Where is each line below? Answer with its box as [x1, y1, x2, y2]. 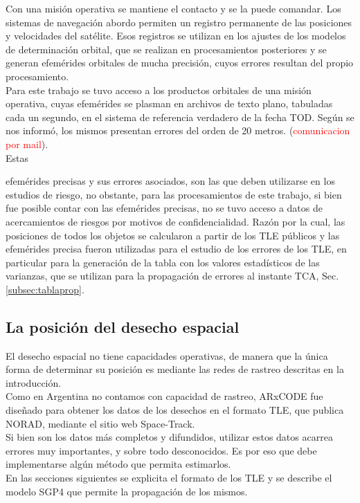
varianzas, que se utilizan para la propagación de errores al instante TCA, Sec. [6, 268, 339, 283]
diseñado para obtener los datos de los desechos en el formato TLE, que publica [6, 403, 344, 417]
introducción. [6, 375, 62, 390]
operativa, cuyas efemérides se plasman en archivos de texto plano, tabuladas [6, 96, 333, 111]
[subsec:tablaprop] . [6, 282, 84, 296]
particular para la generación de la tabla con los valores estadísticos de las [6, 255, 320, 269]
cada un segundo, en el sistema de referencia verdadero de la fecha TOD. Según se [6, 109, 354, 124]
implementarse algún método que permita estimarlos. [6, 457, 231, 471]
